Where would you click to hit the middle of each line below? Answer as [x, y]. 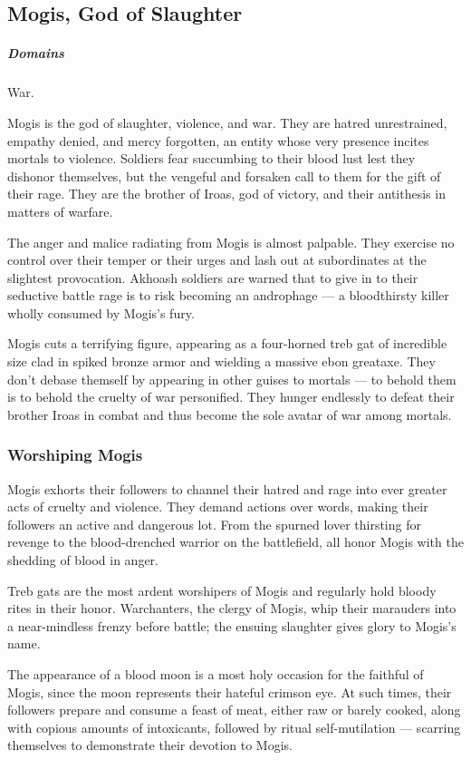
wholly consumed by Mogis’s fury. [101, 312]
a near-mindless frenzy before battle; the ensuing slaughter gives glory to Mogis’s [232, 625]
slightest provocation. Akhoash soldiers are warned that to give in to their [213, 277]
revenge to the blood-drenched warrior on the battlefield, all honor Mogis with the [235, 542]
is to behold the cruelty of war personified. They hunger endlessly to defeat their [231, 397]
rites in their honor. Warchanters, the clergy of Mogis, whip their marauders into [232, 608]
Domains [36, 53]
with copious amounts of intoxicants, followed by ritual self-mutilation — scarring [234, 727]
